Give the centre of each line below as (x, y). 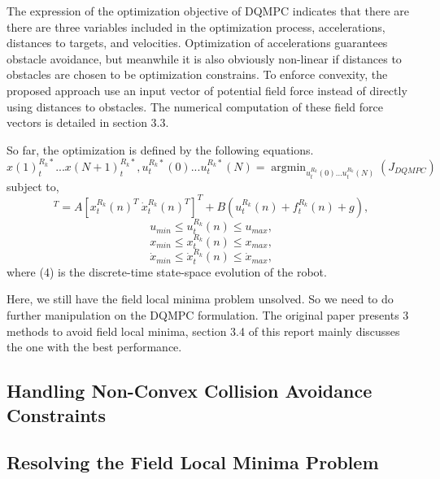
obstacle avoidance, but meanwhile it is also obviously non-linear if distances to (204, 58)
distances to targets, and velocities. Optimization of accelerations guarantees (197, 43)
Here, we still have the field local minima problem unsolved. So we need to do (200, 299)
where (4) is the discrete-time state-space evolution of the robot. (167, 271)
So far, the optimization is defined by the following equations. (160, 149)
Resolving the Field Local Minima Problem (193, 462)
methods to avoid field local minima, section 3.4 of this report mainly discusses (203, 331)
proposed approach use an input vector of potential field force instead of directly (207, 90)
